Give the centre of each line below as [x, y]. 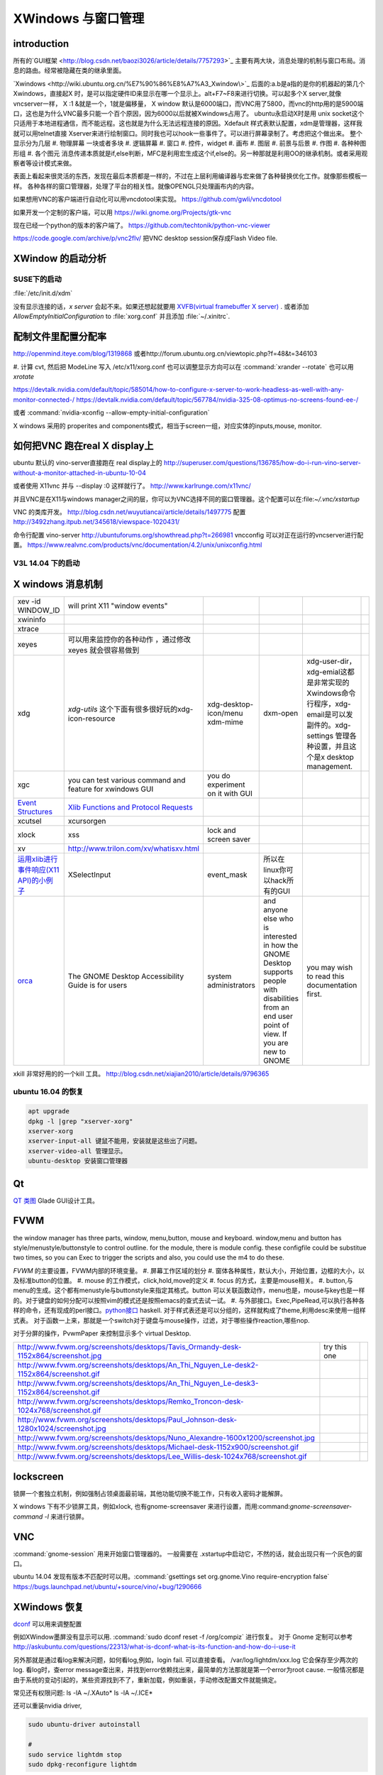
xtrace [28, 628]
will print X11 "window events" [118, 606]
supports [278, 971]
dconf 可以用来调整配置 [48, 1624]
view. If [275, 1034]
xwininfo [32, 619]
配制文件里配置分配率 [60, 337]
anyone [276, 910]
